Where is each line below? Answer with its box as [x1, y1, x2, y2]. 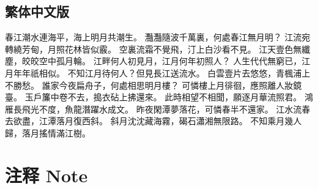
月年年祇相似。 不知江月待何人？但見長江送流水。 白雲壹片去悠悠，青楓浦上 [5, 66, 311, 79]
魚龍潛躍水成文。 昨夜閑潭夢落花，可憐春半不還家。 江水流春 [64, 102, 311, 115]
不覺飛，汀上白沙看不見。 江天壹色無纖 [153, 42, 311, 55]
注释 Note [5, 162, 88, 187]
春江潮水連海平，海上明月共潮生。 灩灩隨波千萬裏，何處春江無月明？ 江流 [5, 31, 302, 43]
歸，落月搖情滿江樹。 [5, 126, 91, 139]
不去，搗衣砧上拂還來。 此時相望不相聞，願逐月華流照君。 [67, 91, 302, 103]
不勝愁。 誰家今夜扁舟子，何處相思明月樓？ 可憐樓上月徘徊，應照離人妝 [5, 78, 294, 91]
